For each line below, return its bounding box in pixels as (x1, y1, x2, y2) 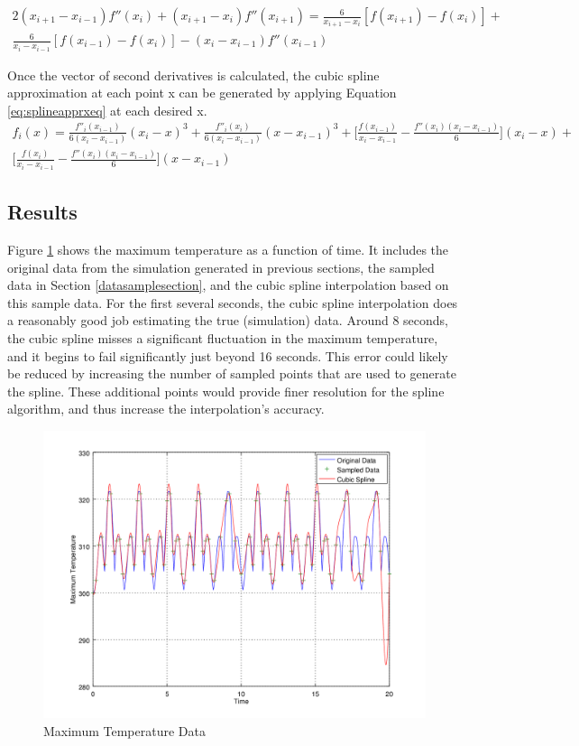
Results (7, 198, 78, 226)
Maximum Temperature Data (43, 721, 206, 740)
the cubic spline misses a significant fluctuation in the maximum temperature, (7, 329, 438, 348)
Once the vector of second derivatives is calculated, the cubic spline (7, 65, 380, 84)
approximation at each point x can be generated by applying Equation (7, 83, 397, 102)
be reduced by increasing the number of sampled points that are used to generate (7, 364, 456, 383)
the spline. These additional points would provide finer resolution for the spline (7, 381, 445, 400)
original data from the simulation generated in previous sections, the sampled (7, 257, 435, 276)
